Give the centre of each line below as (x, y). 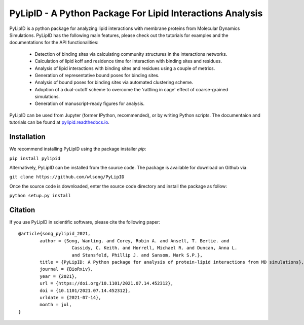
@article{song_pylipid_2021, (54, 234)
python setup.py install (40, 196)
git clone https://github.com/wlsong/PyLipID (67, 177)
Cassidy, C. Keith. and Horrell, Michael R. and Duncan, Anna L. (155, 248)
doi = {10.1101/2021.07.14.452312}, (85, 291)
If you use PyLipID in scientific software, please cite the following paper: (85, 222)
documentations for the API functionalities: (54, 43)
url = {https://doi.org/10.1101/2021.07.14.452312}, (106, 283)
